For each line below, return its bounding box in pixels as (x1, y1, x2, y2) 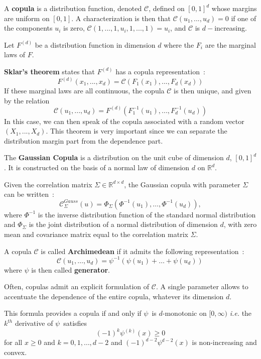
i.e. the (229, 308, 252, 318)
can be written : (4, 189, 54, 199)
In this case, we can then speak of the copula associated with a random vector (4, 115, 244, 126)
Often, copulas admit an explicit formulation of (4, 281, 150, 292)
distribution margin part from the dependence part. (4, 135, 163, 146)
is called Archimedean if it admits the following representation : (41, 246, 244, 256)
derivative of (15, 318, 53, 328)
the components (4, 23, 53, 33)
